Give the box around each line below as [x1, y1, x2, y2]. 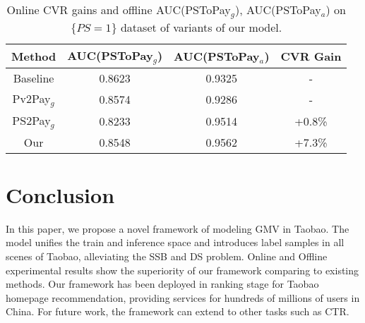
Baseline [13, 69, 54, 86]
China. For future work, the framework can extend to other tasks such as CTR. [6, 304, 349, 319]
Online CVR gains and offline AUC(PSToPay [6, 1, 231, 18]
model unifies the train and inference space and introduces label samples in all [6, 235, 345, 250]
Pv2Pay [12, 90, 51, 106]
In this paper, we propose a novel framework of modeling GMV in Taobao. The [6, 221, 349, 236]
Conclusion [6, 180, 115, 209]
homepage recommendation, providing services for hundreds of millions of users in [6, 290, 360, 305]
